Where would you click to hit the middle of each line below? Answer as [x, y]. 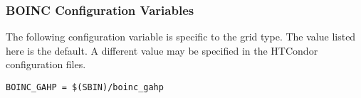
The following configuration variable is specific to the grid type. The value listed [181, 37]
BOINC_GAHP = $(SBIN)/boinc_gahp [85, 87]
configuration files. [46, 64]
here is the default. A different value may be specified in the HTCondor [162, 50]
